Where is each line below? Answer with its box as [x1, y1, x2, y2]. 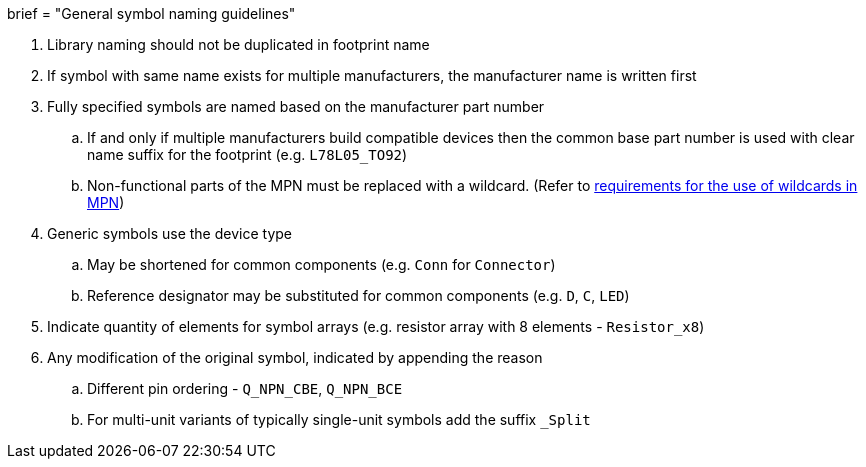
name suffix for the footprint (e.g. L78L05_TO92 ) [87, 146, 408, 163]
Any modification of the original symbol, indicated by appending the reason [47, 349, 543, 366]
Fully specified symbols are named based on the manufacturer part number [47, 98, 545, 115]
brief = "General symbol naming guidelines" [7, 5, 296, 22]
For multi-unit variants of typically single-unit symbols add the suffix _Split [87, 411, 591, 428]
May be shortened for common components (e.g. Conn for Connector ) [87, 256, 556, 273]
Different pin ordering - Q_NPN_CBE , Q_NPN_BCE [87, 380, 403, 397]
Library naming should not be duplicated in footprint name [47, 36, 430, 53]
